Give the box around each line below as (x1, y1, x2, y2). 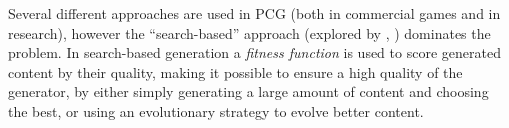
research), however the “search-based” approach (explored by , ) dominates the (8, 22, 491, 43)
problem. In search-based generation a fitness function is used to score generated (8, 42, 501, 63)
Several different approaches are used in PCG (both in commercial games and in (8, 3, 501, 23)
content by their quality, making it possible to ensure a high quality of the (8, 61, 463, 82)
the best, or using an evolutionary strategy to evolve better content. (8, 100, 424, 121)
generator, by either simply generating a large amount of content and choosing (8, 81, 489, 102)
